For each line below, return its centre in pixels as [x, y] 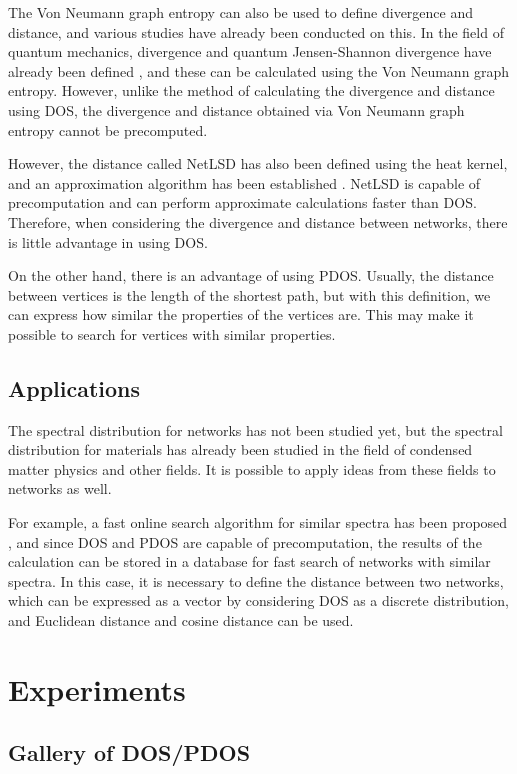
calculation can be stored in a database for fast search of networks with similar [249, 561]
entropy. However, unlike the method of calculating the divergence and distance [251, 90]
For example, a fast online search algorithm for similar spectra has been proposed [258, 522]
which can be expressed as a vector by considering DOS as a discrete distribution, [259, 600]
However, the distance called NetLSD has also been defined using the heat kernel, [258, 163]
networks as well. [60, 488]
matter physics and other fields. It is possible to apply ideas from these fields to [252, 468]
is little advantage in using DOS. [108, 241]
